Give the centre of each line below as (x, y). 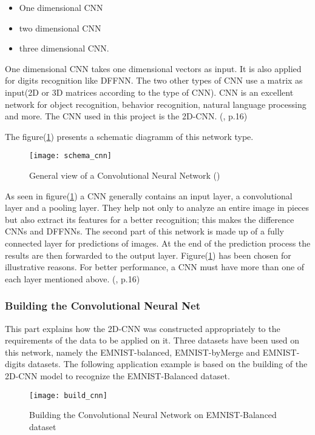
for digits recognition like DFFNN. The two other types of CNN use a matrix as (154, 80)
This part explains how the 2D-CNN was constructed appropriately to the (143, 328)
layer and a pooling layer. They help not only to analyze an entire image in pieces (157, 208)
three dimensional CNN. (64, 48)
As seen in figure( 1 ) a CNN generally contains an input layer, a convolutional (149, 195)
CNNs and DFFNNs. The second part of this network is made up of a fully (144, 231)
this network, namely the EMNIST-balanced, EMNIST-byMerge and (133, 352)
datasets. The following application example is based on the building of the (168, 364)
